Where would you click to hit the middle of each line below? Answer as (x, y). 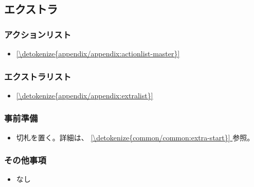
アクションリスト (38, 34)
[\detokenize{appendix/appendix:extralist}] (85, 95)
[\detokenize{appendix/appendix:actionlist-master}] (98, 53)
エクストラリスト (38, 76)
